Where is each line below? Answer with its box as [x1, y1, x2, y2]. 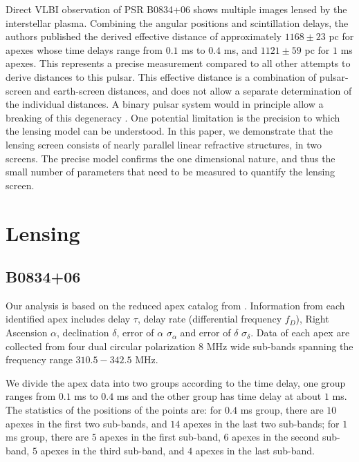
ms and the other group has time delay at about [116, 389, 322, 403]
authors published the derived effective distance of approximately [6, 29, 282, 44]
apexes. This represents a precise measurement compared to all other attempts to [6, 56, 351, 70]
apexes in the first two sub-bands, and [6, 416, 167, 430]
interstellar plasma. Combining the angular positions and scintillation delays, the [6, 15, 349, 30]
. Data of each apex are [250, 325, 350, 340]
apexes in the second [232, 430, 320, 444]
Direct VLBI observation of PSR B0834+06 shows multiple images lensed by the [6, 2, 347, 16]
